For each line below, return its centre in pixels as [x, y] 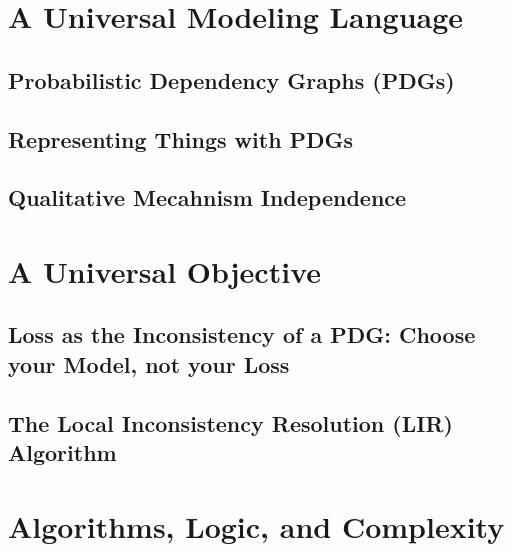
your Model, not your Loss [149, 363]
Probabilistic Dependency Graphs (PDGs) [231, 79]
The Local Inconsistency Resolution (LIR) [230, 422]
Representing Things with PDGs [181, 138]
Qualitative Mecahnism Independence [207, 197]
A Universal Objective [164, 270]
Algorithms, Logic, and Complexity [256, 525]
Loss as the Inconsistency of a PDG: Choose [242, 334]
